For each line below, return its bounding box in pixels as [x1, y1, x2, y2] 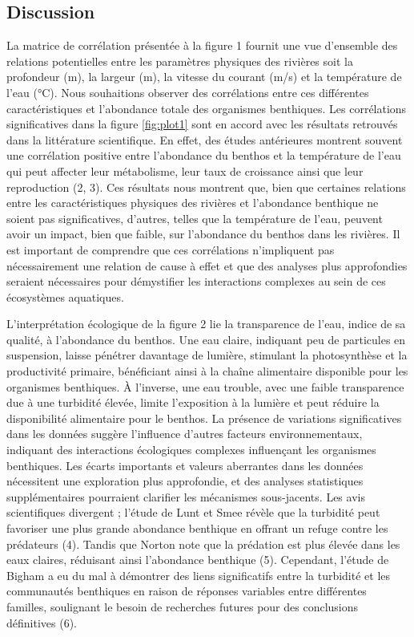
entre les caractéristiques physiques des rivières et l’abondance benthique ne [6, 194, 379, 211]
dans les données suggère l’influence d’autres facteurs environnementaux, [6, 425, 363, 442]
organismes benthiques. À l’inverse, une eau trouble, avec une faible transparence [6, 378, 404, 395]
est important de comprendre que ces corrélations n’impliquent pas [6, 241, 335, 258]
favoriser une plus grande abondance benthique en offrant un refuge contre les [6, 520, 388, 537]
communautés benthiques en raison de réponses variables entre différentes [6, 582, 367, 599]
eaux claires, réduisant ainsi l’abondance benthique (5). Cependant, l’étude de [6, 551, 389, 568]
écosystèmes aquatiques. [6, 288, 124, 305]
